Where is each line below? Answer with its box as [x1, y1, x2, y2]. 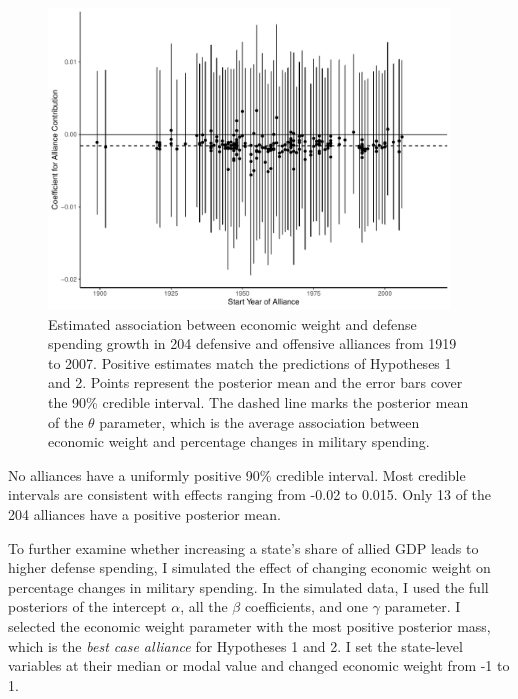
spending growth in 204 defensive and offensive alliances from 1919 [48, 333, 457, 354]
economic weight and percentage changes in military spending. [48, 431, 430, 452]
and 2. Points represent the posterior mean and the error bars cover [48, 372, 463, 393]
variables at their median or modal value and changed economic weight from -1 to [8, 655, 510, 676]
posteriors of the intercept [8, 596, 167, 617]
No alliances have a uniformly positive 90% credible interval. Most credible [8, 464, 466, 485]
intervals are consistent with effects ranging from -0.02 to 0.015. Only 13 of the [8, 484, 492, 505]
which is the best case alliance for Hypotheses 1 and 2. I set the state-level [8, 635, 463, 656]
